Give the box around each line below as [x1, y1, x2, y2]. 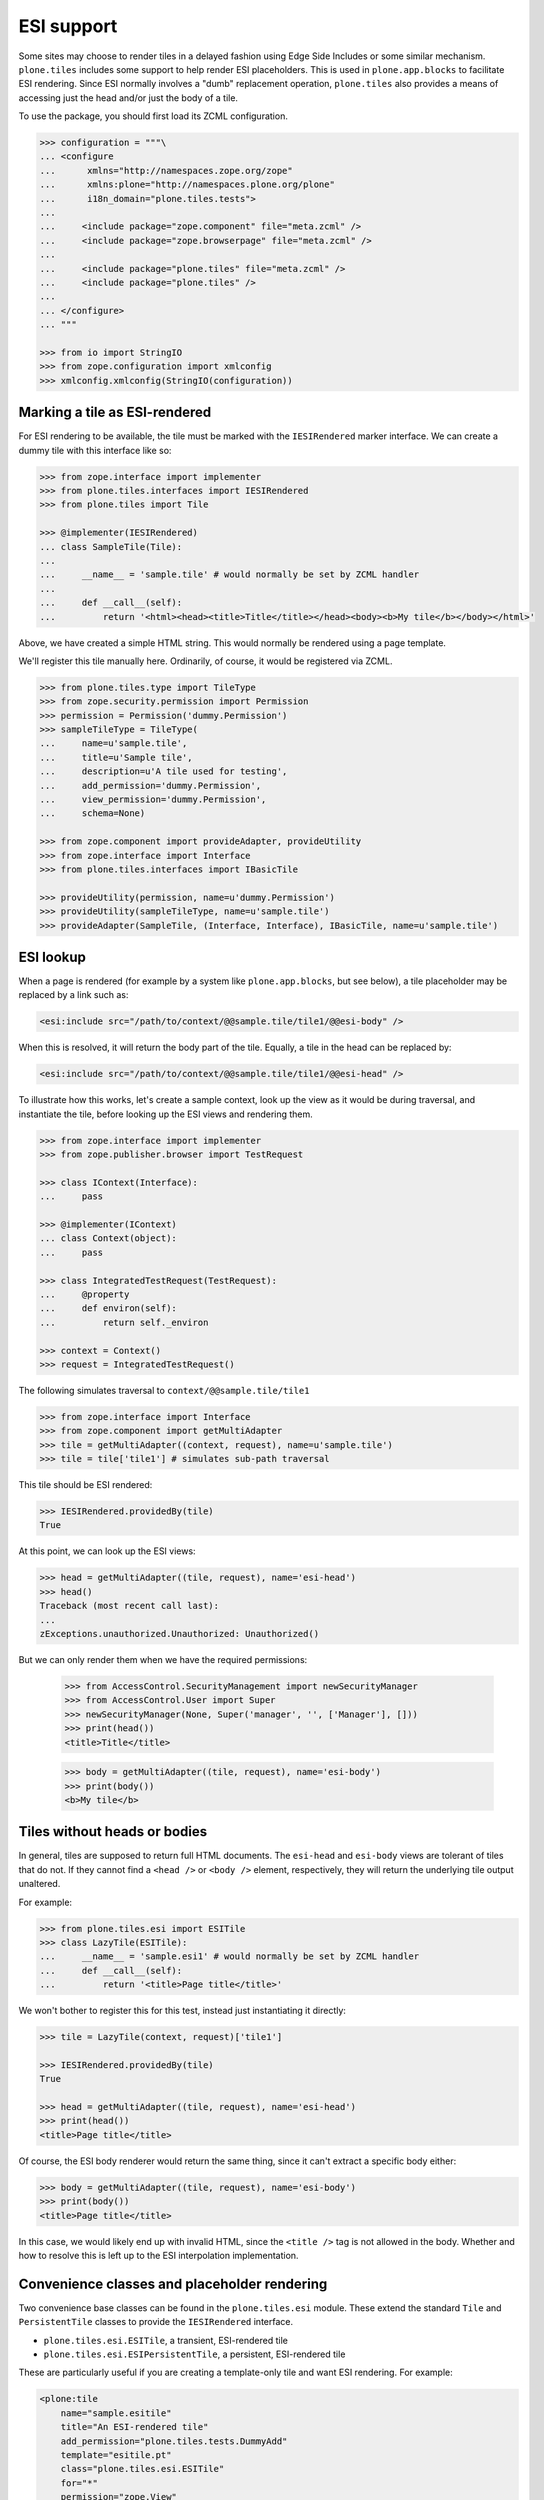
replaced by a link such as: [18, 989, 129, 1001]
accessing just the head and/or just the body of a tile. [18, 91, 239, 104]
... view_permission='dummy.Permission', [39, 794, 267, 805]
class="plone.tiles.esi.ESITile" [60, 2463, 225, 2475]
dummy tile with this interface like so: [18, 444, 172, 456]
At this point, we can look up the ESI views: [18, 1545, 196, 1557]
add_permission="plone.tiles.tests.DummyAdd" [60, 2435, 288, 2447]
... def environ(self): [39, 1303, 177, 1314]
